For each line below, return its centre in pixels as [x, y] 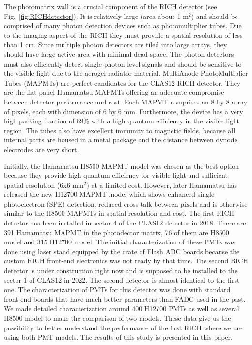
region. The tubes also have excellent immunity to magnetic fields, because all [120, 130]
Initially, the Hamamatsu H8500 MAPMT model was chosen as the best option [122, 165]
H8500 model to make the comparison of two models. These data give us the [118, 318]
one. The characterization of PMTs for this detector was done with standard [117, 289]
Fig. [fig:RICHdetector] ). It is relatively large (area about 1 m [96, 16]
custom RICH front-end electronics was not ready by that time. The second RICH [126, 261]
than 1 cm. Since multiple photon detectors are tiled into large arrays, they [116, 44]
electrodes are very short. [41, 149]
